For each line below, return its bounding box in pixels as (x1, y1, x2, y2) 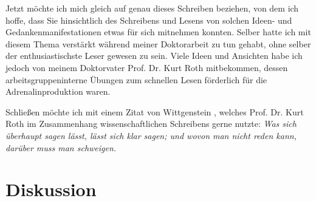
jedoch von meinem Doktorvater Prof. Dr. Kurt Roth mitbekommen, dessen (5, 61, 288, 73)
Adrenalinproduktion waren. (5, 85, 111, 98)
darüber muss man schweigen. (5, 141, 117, 154)
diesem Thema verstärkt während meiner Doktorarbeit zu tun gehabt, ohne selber (5, 37, 311, 50)
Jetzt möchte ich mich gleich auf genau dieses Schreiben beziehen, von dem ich (5, 2, 299, 14)
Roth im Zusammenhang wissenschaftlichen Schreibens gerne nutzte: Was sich (5, 117, 297, 130)
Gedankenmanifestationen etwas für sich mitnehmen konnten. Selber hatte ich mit (5, 26, 311, 38)
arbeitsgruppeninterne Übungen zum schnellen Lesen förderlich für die (5, 73, 267, 86)
